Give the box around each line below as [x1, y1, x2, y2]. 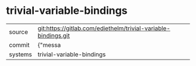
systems [9, 50, 32, 58]
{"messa [37, 41, 61, 49]
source [9, 28, 28, 36]
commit [9, 41, 30, 49]
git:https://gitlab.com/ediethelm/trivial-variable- [37, 24, 171, 32]
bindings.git [37, 31, 70, 39]
